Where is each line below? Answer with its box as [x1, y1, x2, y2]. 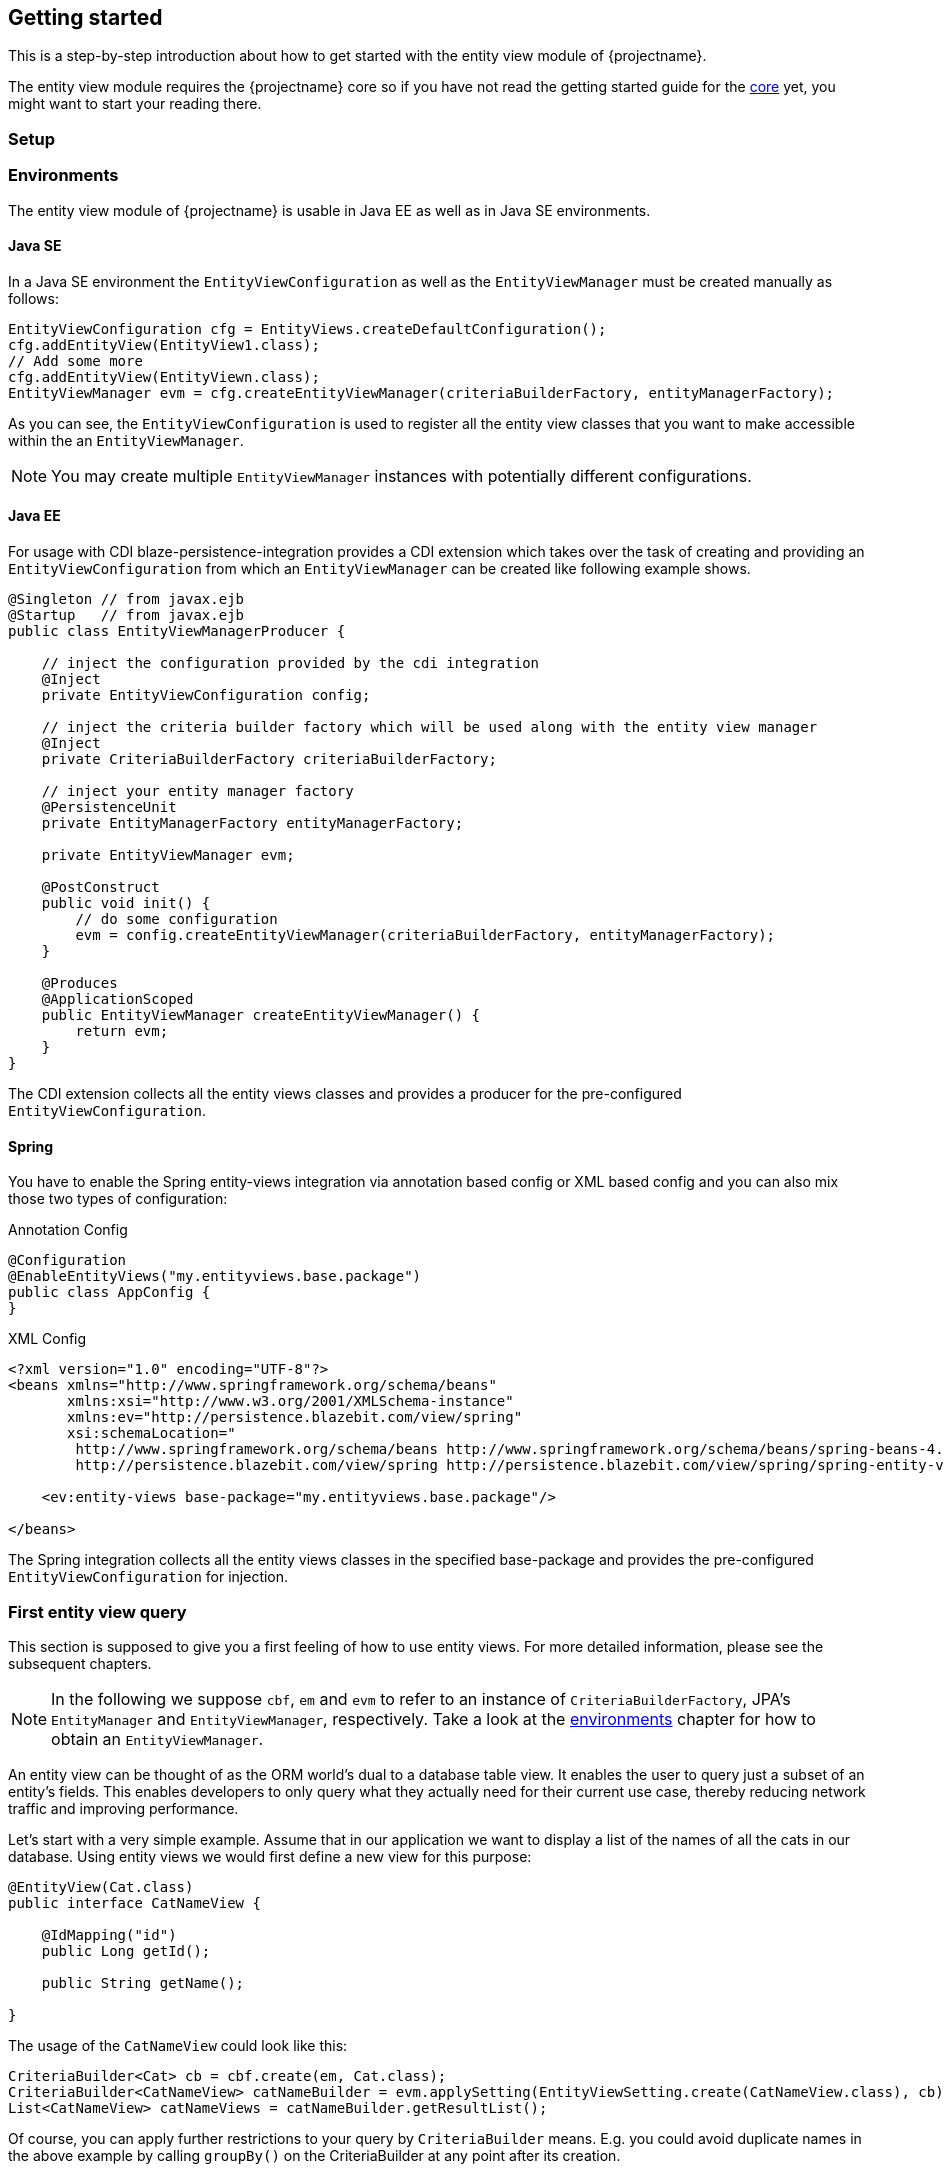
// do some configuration [75, 910, 278, 927]
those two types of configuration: [8, 1190, 228, 1208]
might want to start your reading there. [8, 95, 262, 113]
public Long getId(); [41, 1942, 211, 1959]
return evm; [75, 1022, 169, 1039]
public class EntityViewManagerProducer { [8, 622, 346, 639]
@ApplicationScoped [41, 990, 194, 1007]
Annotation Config [8, 1221, 128, 1239]
